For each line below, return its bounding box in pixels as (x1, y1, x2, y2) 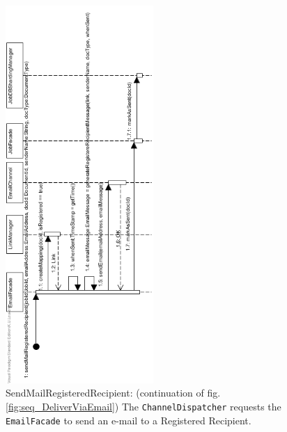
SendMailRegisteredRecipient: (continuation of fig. (6, 385, 221, 400)
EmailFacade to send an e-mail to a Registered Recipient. (6, 413, 251, 427)
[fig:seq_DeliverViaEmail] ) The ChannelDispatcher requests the (6, 399, 281, 413)
